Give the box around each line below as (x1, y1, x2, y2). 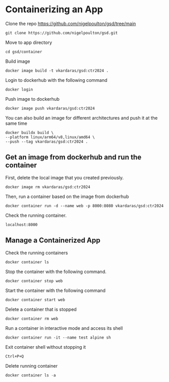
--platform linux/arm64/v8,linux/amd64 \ (5, 134, 95, 140)
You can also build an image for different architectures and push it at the (5, 115, 158, 121)
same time (5, 120, 28, 126)
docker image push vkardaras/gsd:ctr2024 (5, 106, 95, 111)
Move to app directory (5, 39, 52, 46)
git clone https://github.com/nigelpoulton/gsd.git (5, 30, 118, 35)
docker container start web (5, 297, 66, 302)
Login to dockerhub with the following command (5, 77, 108, 83)
